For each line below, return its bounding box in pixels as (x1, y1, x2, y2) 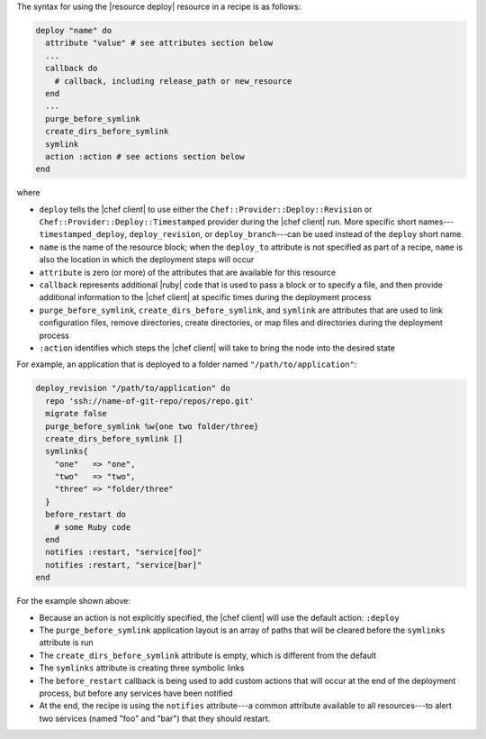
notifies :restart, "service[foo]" (45, 547, 202, 558)
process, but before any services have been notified (39, 688, 233, 698)
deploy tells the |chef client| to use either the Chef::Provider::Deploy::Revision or (39, 204, 373, 214)
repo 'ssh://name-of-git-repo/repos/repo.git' (45, 396, 255, 406)
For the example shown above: (16, 596, 130, 607)
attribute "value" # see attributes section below (45, 38, 274, 49)
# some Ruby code (54, 522, 131, 532)
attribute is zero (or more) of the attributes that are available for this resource (39, 267, 337, 278)
